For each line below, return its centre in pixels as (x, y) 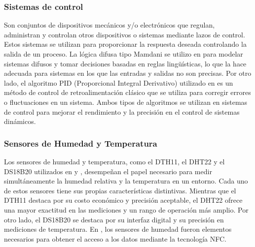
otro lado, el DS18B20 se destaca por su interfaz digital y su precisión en (114, 219)
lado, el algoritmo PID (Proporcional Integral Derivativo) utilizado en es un (119, 82)
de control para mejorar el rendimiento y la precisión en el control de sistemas (122, 111)
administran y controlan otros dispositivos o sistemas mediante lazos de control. (125, 34)
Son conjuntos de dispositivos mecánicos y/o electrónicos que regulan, (109, 25)
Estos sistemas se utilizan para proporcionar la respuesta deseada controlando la (125, 44)
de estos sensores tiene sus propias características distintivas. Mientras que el (120, 190)
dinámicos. (20, 121)
